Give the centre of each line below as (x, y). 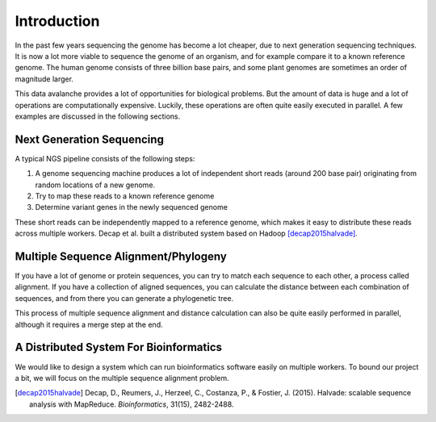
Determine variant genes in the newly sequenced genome (131, 207)
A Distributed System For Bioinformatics (118, 347)
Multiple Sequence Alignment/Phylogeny (121, 256)
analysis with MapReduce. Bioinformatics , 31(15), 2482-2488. (132, 404)
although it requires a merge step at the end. (89, 324)
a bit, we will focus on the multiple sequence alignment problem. (122, 378)
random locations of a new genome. (95, 185)
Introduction (57, 21)
